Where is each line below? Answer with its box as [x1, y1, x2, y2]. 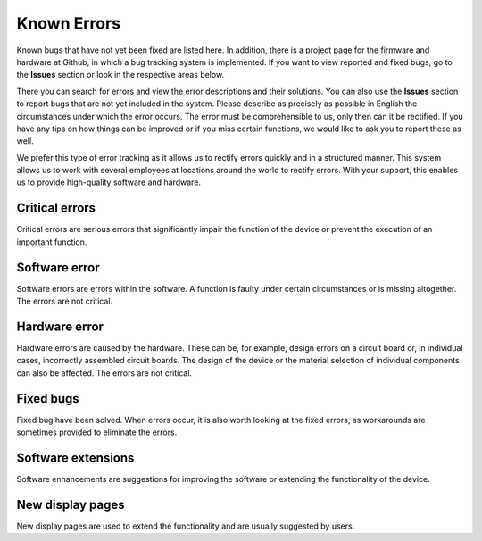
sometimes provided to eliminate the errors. [16, 427, 178, 437]
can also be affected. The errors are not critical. [16, 367, 192, 379]
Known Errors [16, 13, 120, 33]
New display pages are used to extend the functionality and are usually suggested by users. [16, 520, 355, 531]
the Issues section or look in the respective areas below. [16, 70, 225, 80]
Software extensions [16, 450, 135, 465]
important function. [16, 237, 87, 247]
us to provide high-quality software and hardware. [16, 177, 201, 187]
